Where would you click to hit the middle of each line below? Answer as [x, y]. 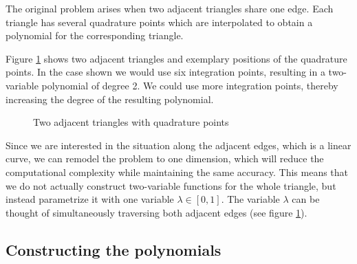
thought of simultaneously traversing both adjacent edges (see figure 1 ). [156, 212]
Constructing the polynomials [113, 249]
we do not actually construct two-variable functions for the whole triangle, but [171, 185]
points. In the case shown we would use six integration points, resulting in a [165, 72]
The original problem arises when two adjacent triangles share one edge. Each [170, 8]
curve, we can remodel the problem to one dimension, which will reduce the [165, 158]
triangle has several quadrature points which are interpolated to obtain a [159, 22]
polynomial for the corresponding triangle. [95, 35]
